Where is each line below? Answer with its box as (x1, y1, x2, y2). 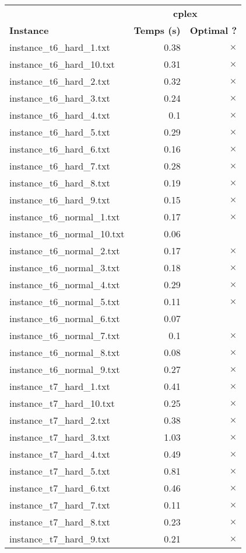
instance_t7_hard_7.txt (9, 498, 110, 511)
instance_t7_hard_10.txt (9, 396, 115, 410)
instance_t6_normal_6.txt (9, 312, 120, 325)
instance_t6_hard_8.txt (9, 176, 110, 189)
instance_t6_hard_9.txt (9, 193, 110, 206)
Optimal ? (189, 23, 237, 37)
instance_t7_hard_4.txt (9, 447, 110, 461)
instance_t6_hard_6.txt (9, 142, 110, 155)
